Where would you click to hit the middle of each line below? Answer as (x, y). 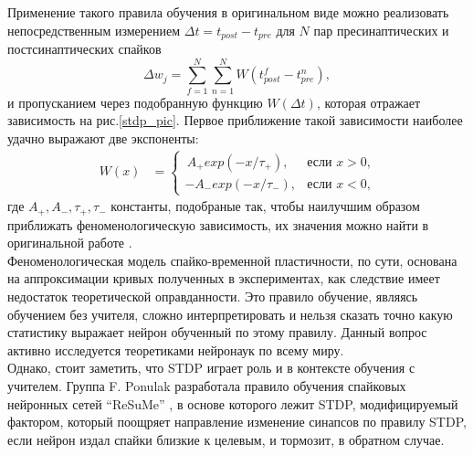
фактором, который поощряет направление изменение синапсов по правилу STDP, (237, 422)
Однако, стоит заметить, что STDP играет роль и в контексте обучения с (211, 368)
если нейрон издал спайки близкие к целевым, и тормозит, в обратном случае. (226, 439)
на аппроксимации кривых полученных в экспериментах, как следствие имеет (224, 278)
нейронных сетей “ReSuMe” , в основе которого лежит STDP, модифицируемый (233, 403)
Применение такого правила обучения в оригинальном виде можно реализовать (228, 12)
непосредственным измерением (94, 30)
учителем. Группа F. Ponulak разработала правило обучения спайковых (207, 385)
